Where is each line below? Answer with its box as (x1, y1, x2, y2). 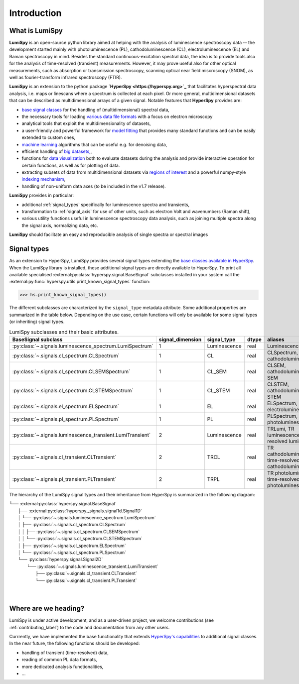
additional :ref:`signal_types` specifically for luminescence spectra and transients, (21, 202, 190, 208)
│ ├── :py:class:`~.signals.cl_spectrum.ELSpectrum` (18, 543, 127, 549)
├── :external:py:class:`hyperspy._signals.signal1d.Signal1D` (18, 508, 142, 514)
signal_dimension (158, 336, 202, 343)
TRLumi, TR (267, 425, 295, 432)
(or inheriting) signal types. (9, 319, 65, 325)
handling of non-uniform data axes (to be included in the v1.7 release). (21, 183, 166, 189)
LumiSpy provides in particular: (9, 192, 74, 199)
